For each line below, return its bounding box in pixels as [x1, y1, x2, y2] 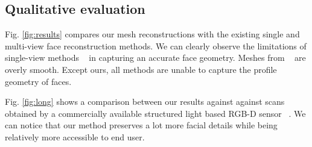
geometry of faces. [5, 75, 72, 87]
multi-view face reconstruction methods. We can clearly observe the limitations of [5, 39, 307, 52]
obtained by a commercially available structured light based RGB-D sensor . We [5, 107, 306, 119]
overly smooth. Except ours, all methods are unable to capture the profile [5, 63, 277, 75]
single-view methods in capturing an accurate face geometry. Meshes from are [5, 51, 306, 64]
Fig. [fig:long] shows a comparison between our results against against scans [5, 95, 285, 108]
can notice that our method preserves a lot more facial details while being [5, 119, 278, 131]
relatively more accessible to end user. [5, 130, 145, 143]
